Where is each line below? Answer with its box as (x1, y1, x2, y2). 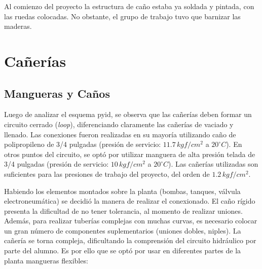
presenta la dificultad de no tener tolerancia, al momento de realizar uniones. (4, 205, 243, 216)
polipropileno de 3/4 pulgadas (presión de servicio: (4, 139, 161, 149)
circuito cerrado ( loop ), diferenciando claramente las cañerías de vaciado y (4, 119, 234, 129)
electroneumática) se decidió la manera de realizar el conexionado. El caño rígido (4, 196, 255, 206)
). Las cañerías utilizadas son (168, 159, 258, 169)
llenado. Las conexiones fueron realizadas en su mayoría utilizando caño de (4, 129, 236, 139)
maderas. (4, 21, 32, 31)
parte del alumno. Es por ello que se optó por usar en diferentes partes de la (4, 245, 241, 256)
